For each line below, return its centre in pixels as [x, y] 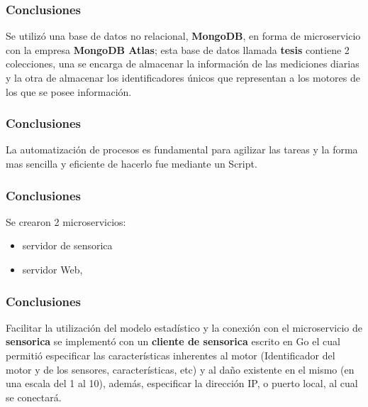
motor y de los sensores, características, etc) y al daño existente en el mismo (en [180, 369]
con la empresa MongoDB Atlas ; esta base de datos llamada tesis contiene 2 [178, 49]
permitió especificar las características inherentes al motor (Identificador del [171, 355]
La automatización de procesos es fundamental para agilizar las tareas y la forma [182, 150]
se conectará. [34, 397]
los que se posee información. [69, 91]
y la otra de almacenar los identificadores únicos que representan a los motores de [183, 77]
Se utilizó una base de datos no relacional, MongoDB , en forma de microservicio [183, 36]
